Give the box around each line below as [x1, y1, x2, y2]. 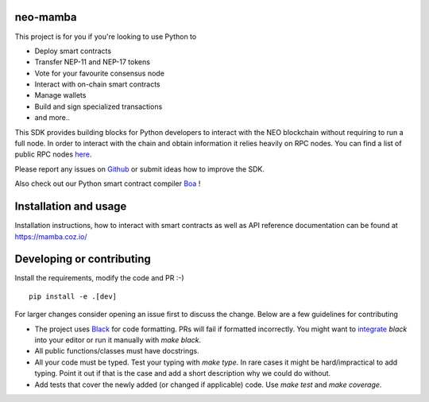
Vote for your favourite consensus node [34, 68, 164, 78]
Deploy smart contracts [34, 46, 111, 56]
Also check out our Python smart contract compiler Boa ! [14, 179, 201, 188]
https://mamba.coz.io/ [14, 231, 87, 242]
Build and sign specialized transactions [34, 102, 163, 111]
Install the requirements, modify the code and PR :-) [14, 273, 184, 283]
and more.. [34, 113, 71, 122]
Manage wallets [34, 91, 87, 100]
